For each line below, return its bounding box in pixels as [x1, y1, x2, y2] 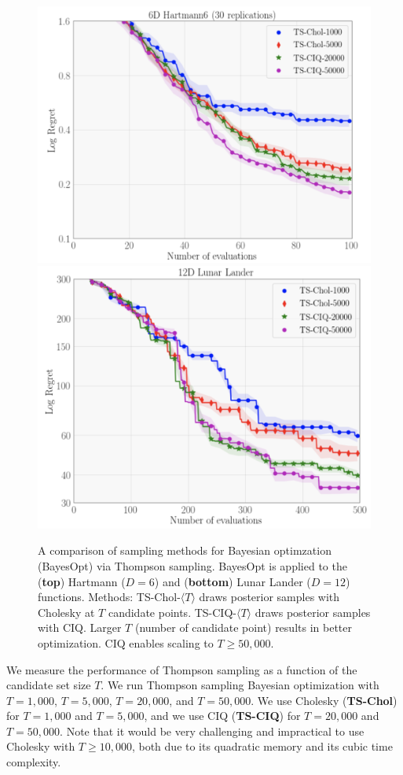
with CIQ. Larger [38, 619, 122, 636]
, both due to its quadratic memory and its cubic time [131, 738, 393, 755]
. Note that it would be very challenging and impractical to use [60, 722, 365, 739]
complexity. [6, 754, 61, 770]
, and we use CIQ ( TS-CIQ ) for [144, 707, 301, 724]
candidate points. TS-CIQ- [108, 603, 236, 620]
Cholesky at [38, 603, 95, 620]
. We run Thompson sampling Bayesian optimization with [101, 677, 379, 693]
